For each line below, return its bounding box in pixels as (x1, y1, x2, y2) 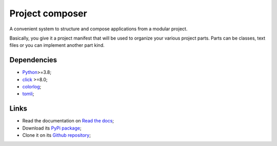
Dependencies (9, 56, 57, 64)
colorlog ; (22, 84, 42, 90)
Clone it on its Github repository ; (22, 132, 91, 138)
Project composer (9, 8, 87, 19)
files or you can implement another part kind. (9, 42, 105, 48)
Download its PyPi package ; (22, 125, 82, 131)
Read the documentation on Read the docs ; (22, 118, 114, 124)
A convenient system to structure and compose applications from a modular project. (9, 26, 188, 32)
